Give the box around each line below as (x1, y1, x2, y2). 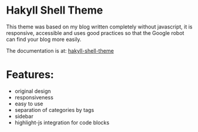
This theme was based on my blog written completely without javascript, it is (6, 23, 193, 30)
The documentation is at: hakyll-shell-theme (6, 47, 114, 54)
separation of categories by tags (14, 106, 95, 113)
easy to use (14, 100, 43, 107)
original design (14, 87, 51, 95)
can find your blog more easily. (6, 36, 82, 43)
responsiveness (14, 94, 54, 101)
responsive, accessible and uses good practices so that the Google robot (6, 29, 184, 36)
